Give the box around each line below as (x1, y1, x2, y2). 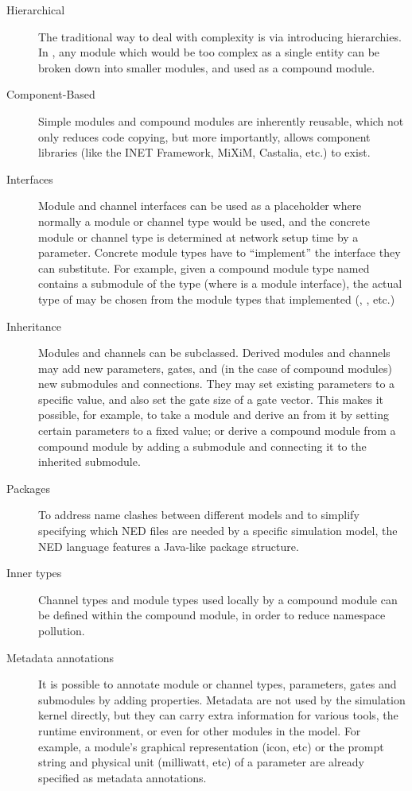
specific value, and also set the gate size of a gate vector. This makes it (38, 390, 384, 407)
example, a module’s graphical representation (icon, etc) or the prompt (38, 738, 384, 754)
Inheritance (6, 317, 61, 334)
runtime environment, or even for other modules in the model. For (38, 722, 361, 739)
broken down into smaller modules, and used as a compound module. (38, 59, 375, 76)
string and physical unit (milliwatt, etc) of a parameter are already (38, 754, 364, 770)
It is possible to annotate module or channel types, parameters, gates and (38, 676, 397, 692)
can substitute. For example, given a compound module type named (38, 259, 370, 276)
